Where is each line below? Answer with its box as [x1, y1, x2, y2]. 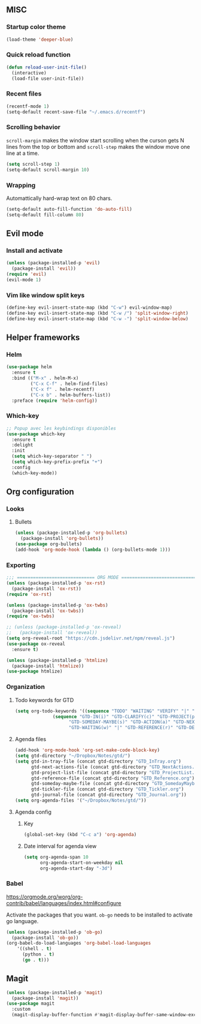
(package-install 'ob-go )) [11, 935, 79, 941]
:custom [11, 1006, 31, 1013]
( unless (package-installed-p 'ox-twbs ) [6, 602, 109, 608]
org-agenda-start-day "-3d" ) [39, 865, 112, 871]
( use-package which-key [6, 431, 66, 437]
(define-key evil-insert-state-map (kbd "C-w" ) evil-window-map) [6, 304, 172, 311]
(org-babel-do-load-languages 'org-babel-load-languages [6, 940, 151, 947]
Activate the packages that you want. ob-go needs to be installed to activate [6, 911, 193, 918]
